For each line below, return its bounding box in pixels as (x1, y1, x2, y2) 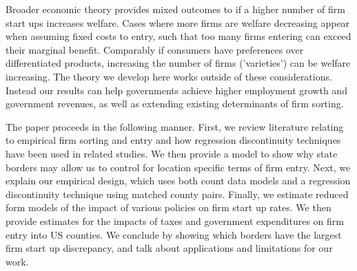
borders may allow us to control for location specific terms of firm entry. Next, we (6, 160, 351, 174)
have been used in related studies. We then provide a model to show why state (6, 146, 338, 160)
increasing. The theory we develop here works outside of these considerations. (6, 69, 332, 83)
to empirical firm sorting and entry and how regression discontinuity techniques (6, 133, 341, 147)
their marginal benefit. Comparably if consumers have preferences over (6, 42, 304, 56)
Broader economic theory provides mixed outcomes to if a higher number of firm (6, 2, 345, 16)
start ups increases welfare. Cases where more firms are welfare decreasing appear (6, 15, 350, 30)
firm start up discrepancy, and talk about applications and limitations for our (6, 241, 333, 255)
